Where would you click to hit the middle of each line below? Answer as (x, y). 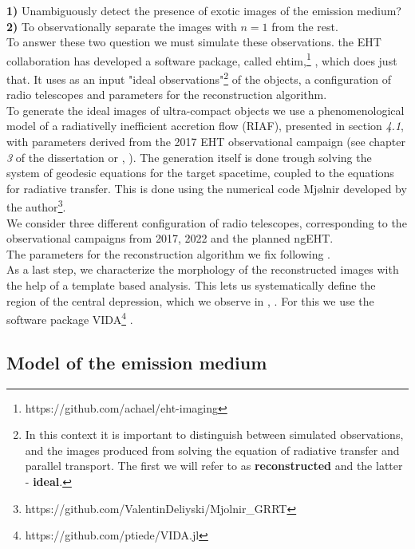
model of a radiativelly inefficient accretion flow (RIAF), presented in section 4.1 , (205, 126)
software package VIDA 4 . (70, 318)
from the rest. (305, 26)
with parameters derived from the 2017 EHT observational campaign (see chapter (206, 142)
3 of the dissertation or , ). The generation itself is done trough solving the (189, 157)
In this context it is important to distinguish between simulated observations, (214, 434)
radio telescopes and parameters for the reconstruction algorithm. (167, 95)
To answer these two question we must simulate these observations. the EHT (194, 42)
